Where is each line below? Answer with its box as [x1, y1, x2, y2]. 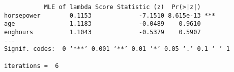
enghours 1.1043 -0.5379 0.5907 [4, 28, 201, 36]
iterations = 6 [4, 62, 59, 69]
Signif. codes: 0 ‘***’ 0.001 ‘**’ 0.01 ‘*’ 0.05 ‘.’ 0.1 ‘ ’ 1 [4, 45, 230, 53]
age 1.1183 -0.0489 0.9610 [4, 20, 201, 28]
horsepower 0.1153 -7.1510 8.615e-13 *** [4, 12, 216, 19]
